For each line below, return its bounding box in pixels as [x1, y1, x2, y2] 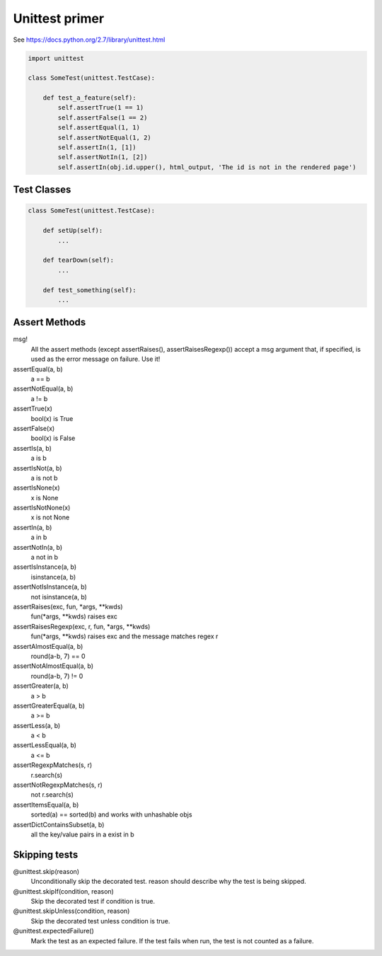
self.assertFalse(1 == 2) [57, 113, 148, 122]
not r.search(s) [30, 790, 74, 799]
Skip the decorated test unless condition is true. [30, 916, 170, 925]
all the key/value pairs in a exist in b [30, 830, 134, 839]
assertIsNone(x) [13, 483, 60, 492]
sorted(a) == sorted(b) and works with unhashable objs [30, 810, 192, 819]
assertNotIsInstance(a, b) [13, 582, 88, 591]
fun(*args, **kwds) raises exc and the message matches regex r [30, 632, 219, 640]
